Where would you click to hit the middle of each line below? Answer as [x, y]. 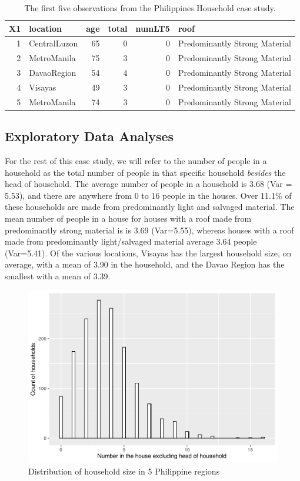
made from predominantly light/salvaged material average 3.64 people [131, 241]
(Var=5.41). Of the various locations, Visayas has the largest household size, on [148, 253]
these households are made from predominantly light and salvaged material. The [150, 207]
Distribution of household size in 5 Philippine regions [124, 471]
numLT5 [153, 28]
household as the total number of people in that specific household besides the [145, 172]
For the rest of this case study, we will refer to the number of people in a [136, 161]
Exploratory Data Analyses [89, 136]
